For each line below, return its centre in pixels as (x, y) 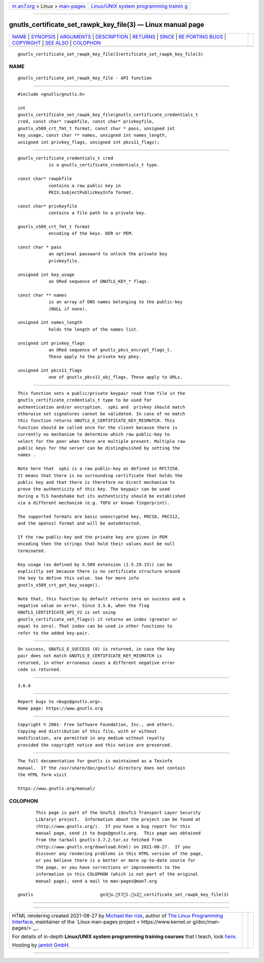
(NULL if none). (68, 309)
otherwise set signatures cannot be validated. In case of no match (101, 414)
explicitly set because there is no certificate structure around (99, 572)
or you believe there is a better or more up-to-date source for (116, 860)
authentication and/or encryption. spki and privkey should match (101, 407)
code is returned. (40, 670)
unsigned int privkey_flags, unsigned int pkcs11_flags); (89, 142)
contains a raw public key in (85, 185)
